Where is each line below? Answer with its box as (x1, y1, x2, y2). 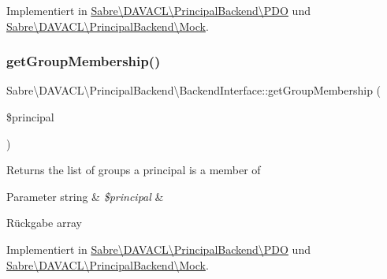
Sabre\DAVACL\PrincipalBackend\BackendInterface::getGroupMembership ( (6, 82, 381, 99)
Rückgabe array (6, 214, 82, 231)
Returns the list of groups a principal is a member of (6, 162, 261, 178)
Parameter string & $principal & (6, 188, 164, 204)
